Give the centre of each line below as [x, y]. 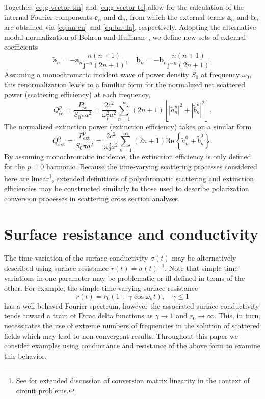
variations [19, 278]
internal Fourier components [48, 17]
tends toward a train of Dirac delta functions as [78, 315]
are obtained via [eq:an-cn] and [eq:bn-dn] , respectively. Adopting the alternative [130, 27]
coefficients [21, 47]
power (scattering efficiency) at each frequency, [77, 94]
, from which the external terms [175, 17]
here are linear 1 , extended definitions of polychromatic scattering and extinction [129, 177]
